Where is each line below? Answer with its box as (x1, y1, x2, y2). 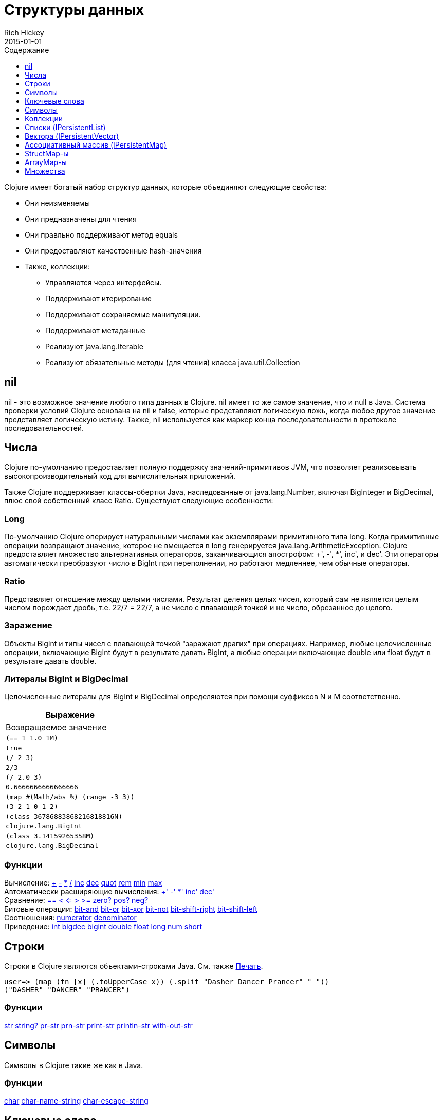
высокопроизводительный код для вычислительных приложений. (4, 472, 236, 481)
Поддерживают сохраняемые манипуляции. (45, 310, 201, 319)
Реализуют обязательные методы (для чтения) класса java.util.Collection (45, 357, 300, 367)
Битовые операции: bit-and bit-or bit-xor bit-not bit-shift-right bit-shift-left (4, 905, 257, 914)
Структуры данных (4, 1, 144, 19)
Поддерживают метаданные (45, 326, 145, 335)
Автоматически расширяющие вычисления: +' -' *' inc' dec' (4, 887, 215, 896)
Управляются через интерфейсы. (45, 278, 162, 287)
